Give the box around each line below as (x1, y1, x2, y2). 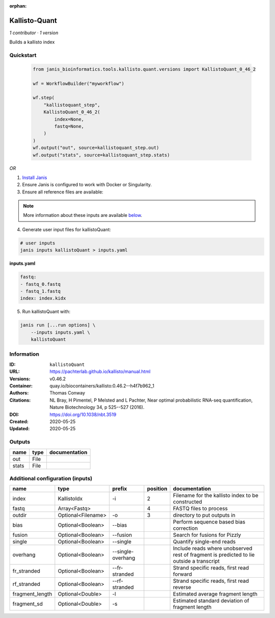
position (147, 485, 168, 492)
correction (173, 525, 198, 532)
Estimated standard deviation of (173, 597, 250, 604)
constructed (173, 498, 202, 505)
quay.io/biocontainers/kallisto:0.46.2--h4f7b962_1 (49, 383, 155, 389)
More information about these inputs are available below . (23, 212, 143, 218)
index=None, (54, 116, 84, 122)
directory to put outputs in (173, 512, 236, 519)
